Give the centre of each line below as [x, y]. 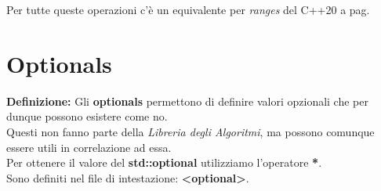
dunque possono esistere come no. [87, 116]
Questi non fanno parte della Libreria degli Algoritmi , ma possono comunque [190, 131]
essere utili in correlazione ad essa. [89, 147]
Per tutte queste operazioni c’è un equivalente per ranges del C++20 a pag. [188, 9]
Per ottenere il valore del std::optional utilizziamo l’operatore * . [164, 162]
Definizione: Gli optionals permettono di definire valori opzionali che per [187, 101]
